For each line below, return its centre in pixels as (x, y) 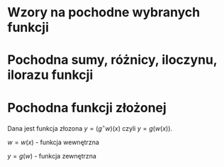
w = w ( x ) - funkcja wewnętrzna (53, 142)
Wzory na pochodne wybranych (104, 12)
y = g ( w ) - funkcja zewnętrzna (52, 156)
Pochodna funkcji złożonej (87, 108)
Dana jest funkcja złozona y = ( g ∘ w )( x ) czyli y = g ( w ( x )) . (90, 128)
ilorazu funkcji (50, 75)
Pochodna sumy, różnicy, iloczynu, (112, 60)
